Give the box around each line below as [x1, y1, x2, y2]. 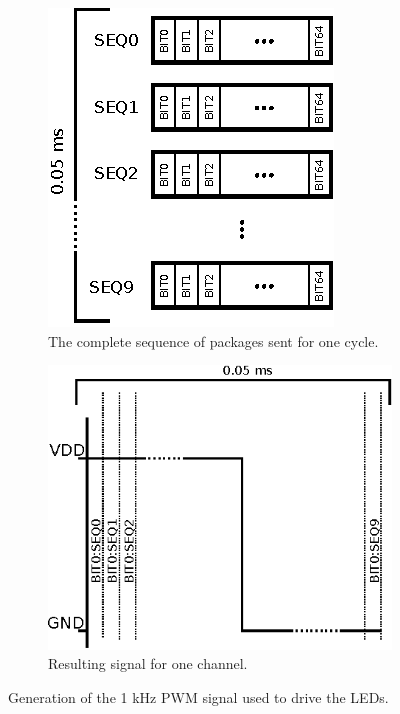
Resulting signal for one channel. [48, 653, 248, 674]
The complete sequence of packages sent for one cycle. [48, 330, 379, 351]
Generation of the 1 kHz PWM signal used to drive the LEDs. [8, 686, 389, 707]
